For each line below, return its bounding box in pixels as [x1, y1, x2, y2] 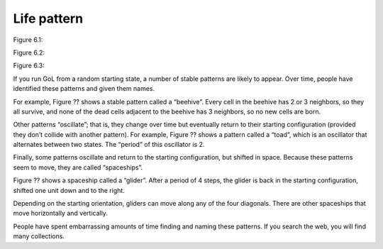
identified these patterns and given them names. [13, 84, 155, 93]
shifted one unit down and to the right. [13, 186, 126, 194]
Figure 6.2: [13, 48, 45, 57]
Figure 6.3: [13, 61, 45, 70]
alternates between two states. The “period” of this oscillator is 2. [13, 140, 205, 149]
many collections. [13, 232, 65, 240]
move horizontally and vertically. [13, 209, 108, 218]
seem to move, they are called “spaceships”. [13, 163, 143, 172]
